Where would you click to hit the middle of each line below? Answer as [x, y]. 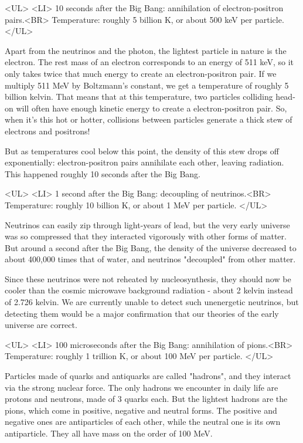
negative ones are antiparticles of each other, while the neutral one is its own [143, 422]
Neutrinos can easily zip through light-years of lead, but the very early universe [147, 224]
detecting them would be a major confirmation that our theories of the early [142, 313]
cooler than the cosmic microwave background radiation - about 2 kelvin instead [149, 290]
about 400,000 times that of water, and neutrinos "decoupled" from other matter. [150, 259]
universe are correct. [41, 325]
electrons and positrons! [47, 131]
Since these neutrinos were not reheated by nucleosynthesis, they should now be [148, 278]
